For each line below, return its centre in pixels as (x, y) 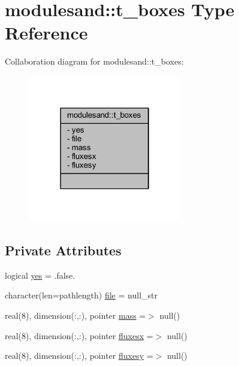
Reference (46, 33)
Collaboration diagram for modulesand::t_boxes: (94, 61)
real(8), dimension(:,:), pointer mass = (75, 315)
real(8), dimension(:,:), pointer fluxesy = (79, 356)
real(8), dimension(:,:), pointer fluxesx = (79, 335)
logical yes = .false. (40, 275)
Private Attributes (63, 250)
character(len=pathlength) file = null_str (81, 295)
